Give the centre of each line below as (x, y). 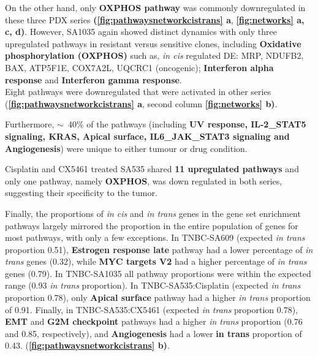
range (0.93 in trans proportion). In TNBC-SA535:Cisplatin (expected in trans (153, 285)
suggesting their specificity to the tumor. (81, 193)
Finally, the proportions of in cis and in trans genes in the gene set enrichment (153, 213)
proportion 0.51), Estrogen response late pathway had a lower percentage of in (159, 249)
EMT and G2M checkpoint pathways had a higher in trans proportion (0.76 (154, 321)
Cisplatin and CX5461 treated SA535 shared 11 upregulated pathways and (152, 169)
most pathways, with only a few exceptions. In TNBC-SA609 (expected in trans (155, 237)
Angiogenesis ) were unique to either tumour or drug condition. (126, 148)
